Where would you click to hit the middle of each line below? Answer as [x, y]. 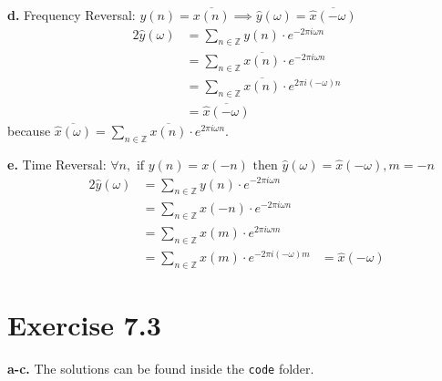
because [29, 131]
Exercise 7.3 [84, 325]
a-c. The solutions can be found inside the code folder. [161, 369]
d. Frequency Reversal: [72, 15]
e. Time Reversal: [57, 164]
